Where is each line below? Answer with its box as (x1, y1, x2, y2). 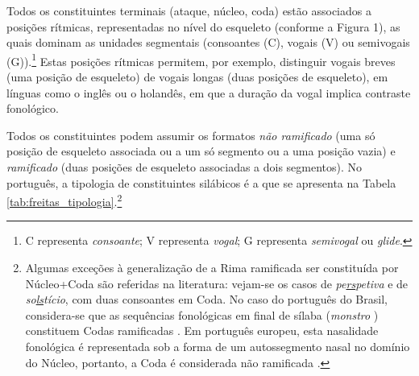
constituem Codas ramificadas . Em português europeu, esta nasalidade (25, 322, 379, 339)
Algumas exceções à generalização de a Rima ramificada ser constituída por (25, 259, 399, 276)
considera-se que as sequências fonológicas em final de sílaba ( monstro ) (25, 306, 379, 323)
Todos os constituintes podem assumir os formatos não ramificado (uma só (6, 126, 375, 143)
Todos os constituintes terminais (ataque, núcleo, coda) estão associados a (6, 2, 371, 19)
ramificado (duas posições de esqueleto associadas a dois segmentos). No (6, 159, 363, 175)
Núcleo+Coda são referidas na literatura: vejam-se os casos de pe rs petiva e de (25, 275, 409, 291)
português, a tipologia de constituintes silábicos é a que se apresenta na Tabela (6, 174, 396, 191)
